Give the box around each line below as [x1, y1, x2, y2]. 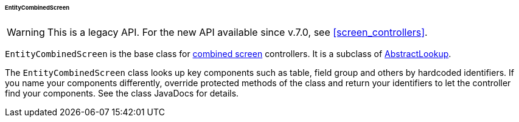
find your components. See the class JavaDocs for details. [5, 87, 239, 98]
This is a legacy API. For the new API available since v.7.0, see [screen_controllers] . [47, 25, 428, 38]
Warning [7, 25, 45, 38]
